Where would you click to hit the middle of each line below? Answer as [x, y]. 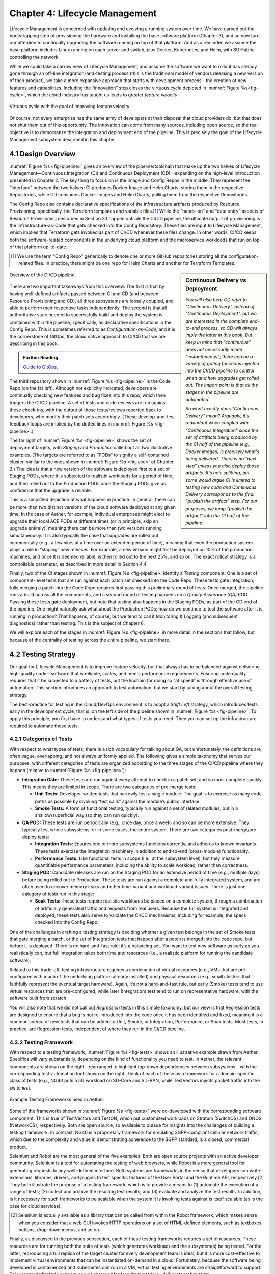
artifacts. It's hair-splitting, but [217, 473]
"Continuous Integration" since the [222, 430]
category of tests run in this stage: [58, 894]
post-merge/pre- [241, 830]
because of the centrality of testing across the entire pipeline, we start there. [90, 640]
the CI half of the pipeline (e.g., [218, 444]
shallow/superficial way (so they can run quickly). [87, 815]
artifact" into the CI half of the [217, 516]
